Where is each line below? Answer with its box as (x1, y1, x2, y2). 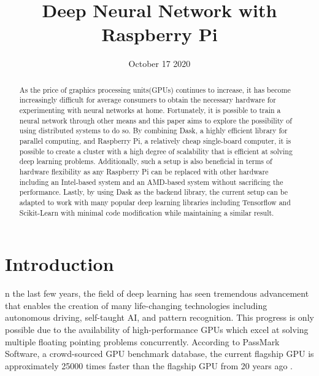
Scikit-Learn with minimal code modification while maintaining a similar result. (19, 207, 274, 217)
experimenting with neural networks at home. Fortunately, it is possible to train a (19, 105, 281, 116)
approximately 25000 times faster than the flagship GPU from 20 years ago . (5, 359, 293, 372)
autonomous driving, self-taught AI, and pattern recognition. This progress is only (5, 311, 314, 324)
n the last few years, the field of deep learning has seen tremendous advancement (5, 287, 309, 300)
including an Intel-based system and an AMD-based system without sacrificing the (19, 176, 283, 187)
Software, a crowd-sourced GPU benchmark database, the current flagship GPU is (5, 347, 314, 360)
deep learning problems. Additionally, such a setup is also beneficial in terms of (19, 156, 272, 166)
